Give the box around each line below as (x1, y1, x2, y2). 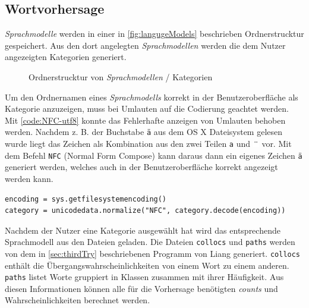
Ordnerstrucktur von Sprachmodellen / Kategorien (29, 70, 213, 83)
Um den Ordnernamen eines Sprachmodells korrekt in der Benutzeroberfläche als (5, 90, 298, 103)
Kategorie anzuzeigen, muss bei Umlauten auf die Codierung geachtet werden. (5, 102, 289, 115)
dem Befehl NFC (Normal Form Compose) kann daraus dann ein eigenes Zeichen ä (5, 149, 302, 161)
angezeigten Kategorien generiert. (5, 51, 127, 63)
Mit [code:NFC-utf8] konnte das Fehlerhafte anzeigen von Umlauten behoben (5, 114, 286, 126)
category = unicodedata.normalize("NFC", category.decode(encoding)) (5, 206, 286, 215)
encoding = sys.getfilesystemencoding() (5, 194, 167, 203)
